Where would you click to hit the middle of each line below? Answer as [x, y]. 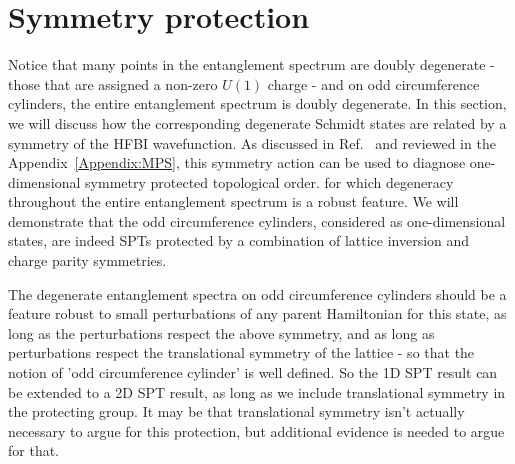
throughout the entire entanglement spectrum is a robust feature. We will [233, 201]
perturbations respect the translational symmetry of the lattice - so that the [241, 352]
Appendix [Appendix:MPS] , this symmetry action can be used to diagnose [237, 162]
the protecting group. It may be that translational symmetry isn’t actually [236, 411]
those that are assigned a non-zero [113, 83]
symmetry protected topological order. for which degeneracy [269, 181]
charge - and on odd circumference [373, 83]
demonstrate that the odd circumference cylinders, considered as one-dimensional [257, 220]
